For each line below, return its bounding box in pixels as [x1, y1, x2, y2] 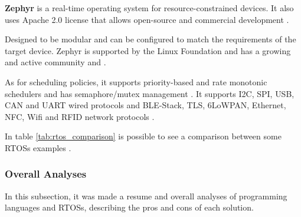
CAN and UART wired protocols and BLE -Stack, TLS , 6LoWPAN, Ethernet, [5, 99, 286, 111]
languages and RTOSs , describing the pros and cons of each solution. [5, 201, 254, 213]
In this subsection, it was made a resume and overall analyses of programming [5, 189, 287, 202]
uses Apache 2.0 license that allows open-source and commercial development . [5, 13, 289, 25]
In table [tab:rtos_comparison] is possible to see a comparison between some [5, 130, 282, 142]
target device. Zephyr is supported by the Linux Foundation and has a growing [5, 44, 291, 56]
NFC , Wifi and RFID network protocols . [5, 110, 155, 122]
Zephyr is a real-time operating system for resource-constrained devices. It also [5, 2, 294, 14]
